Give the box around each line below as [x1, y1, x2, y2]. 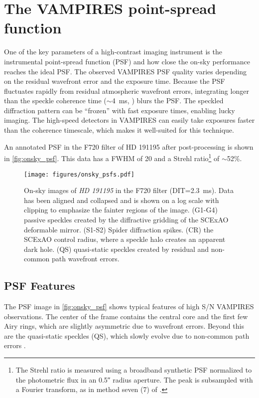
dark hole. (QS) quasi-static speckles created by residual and [24, 243, 209, 254]
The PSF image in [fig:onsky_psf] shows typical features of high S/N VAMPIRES [4, 301, 254, 312]
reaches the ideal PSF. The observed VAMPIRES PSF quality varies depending [4, 66, 247, 76]
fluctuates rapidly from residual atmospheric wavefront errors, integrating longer [4, 85, 249, 96]
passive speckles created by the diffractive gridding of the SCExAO [24, 214, 229, 224]
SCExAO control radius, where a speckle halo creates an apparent [24, 234, 226, 244]
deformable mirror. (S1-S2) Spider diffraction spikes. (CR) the [24, 224, 214, 234]
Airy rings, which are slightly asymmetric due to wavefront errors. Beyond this [4, 321, 244, 331]
